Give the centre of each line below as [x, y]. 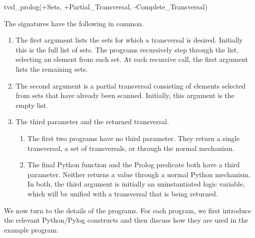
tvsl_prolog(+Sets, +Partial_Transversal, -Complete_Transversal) [106, 6]
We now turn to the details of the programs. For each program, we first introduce [128, 210]
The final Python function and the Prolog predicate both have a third [133, 165]
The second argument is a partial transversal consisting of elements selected [130, 85]
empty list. [32, 105]
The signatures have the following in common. [74, 23]
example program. [31, 229]
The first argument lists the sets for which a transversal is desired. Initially [129, 40]
